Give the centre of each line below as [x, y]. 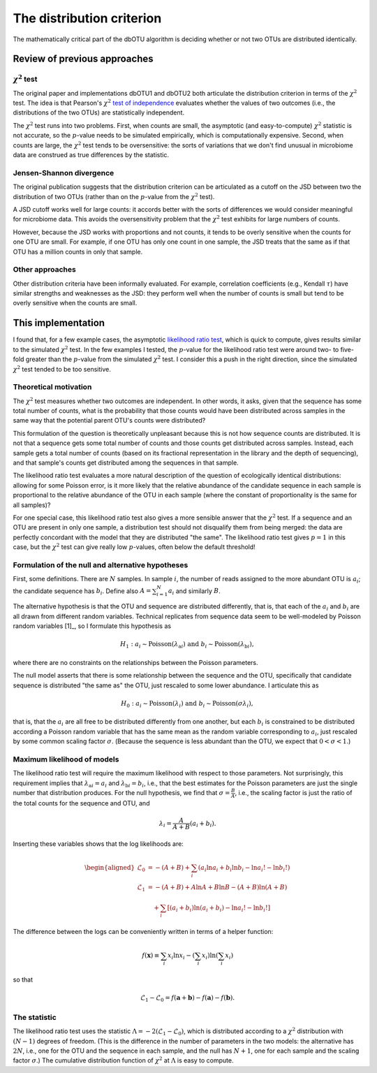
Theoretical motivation [52, 387]
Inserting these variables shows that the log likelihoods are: [98, 844]
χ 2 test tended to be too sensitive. [62, 368]
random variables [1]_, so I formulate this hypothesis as [92, 626]
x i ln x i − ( [182, 956]
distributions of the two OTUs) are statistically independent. [99, 112]
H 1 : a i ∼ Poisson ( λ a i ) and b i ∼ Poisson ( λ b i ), [187, 645]
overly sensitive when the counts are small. [75, 303]
